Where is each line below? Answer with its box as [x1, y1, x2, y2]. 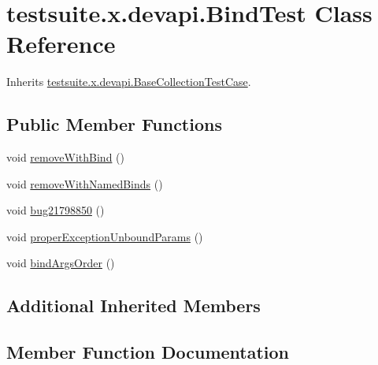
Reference [6, 28, 116, 60]
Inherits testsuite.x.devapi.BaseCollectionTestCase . [6, 73, 251, 90]
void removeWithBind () [6, 149, 124, 166]
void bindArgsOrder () [6, 255, 115, 271]
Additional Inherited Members [6, 293, 261, 318]
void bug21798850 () [6, 202, 105, 218]
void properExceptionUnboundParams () [6, 228, 203, 244]
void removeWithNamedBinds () [6, 175, 163, 192]
